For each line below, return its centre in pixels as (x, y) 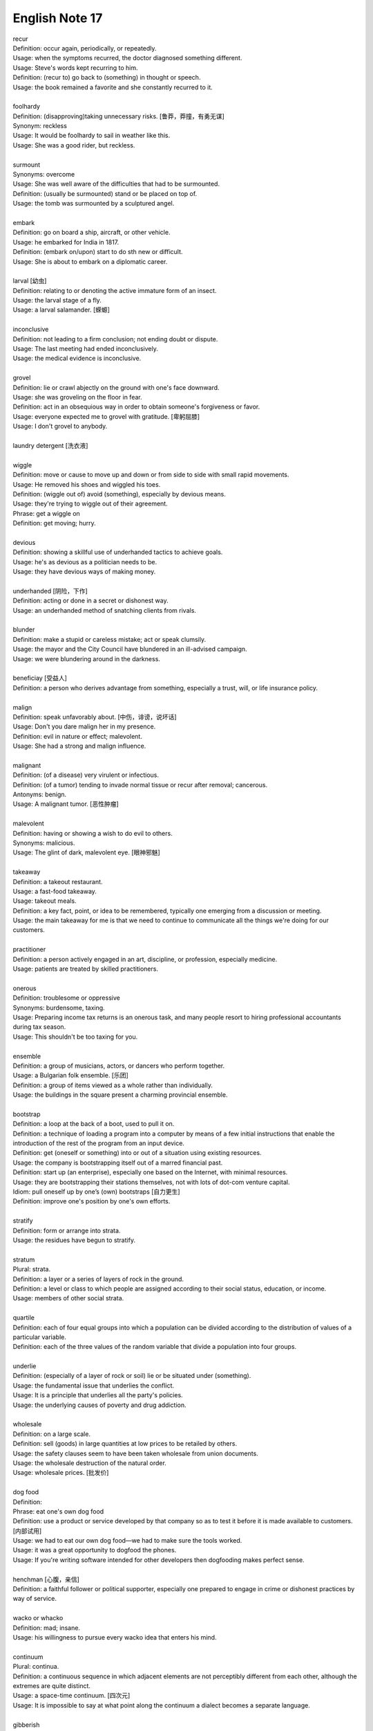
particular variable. (40, 1337)
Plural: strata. (32, 1269)
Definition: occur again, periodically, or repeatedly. (85, 48)
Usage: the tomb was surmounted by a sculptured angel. (94, 204)
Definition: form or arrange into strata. (67, 1230)
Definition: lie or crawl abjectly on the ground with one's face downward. (116, 387)
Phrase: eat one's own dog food (58, 1511)
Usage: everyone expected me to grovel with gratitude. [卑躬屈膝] (106, 416)
